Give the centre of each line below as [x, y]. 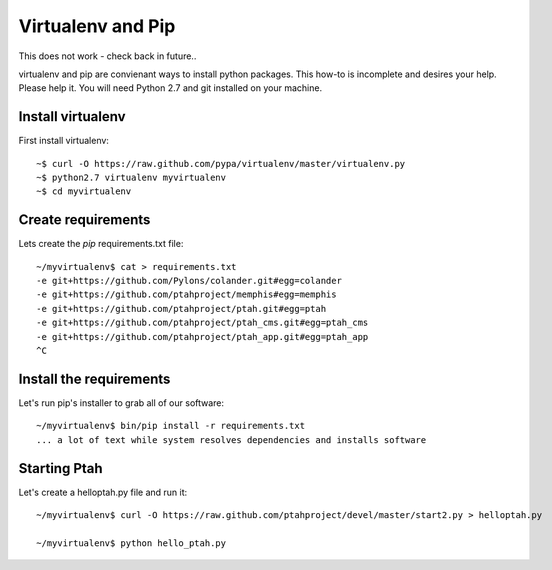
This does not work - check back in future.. [107, 56]
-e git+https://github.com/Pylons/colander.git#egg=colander [189, 281]
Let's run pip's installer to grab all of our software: [121, 402]
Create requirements [84, 220]
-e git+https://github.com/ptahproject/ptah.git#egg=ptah [181, 308]
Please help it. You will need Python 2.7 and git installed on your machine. [170, 88]
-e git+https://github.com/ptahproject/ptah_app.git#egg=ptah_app [202, 336]
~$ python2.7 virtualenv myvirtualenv [131, 178]
